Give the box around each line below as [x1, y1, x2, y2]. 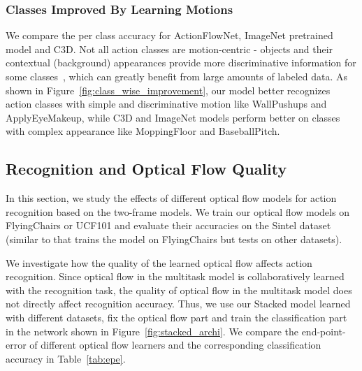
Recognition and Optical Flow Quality [6, 158, 287, 180]
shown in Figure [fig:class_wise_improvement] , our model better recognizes [6, 82, 331, 97]
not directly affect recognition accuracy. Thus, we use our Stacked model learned [6, 296, 351, 311]
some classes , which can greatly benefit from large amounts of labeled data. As [6, 69, 347, 83]
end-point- [301, 323, 346, 338]
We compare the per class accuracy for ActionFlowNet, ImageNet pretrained [6, 28, 333, 43]
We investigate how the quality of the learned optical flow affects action [6, 255, 312, 270]
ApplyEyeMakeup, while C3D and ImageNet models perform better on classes [6, 110, 340, 124]
